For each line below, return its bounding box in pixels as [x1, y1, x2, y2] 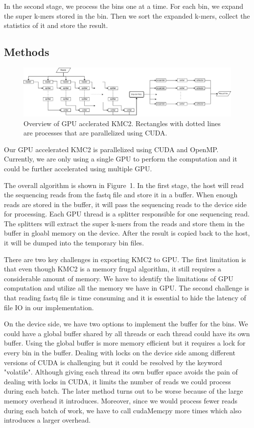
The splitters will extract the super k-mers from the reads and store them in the [4, 218, 245, 228]
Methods [4, 44, 49, 59]
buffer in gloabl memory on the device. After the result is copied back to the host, [4, 228, 250, 238]
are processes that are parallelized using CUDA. [23, 128, 167, 138]
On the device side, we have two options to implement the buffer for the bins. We [4, 319, 248, 329]
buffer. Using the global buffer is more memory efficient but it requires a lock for [4, 338, 246, 348]
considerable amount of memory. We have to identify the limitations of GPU [4, 273, 233, 283]
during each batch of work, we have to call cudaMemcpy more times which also [4, 405, 242, 415]
